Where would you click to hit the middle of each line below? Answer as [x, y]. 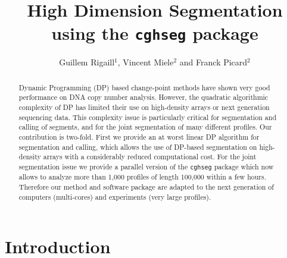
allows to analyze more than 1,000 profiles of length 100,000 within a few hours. [142, 177]
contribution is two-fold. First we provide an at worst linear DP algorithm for [139, 137]
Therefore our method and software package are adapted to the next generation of [146, 186]
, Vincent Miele [146, 62]
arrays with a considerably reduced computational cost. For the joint [150, 157]
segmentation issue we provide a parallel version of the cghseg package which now [146, 167]
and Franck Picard [213, 62]
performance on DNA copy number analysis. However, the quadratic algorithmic [143, 97]
